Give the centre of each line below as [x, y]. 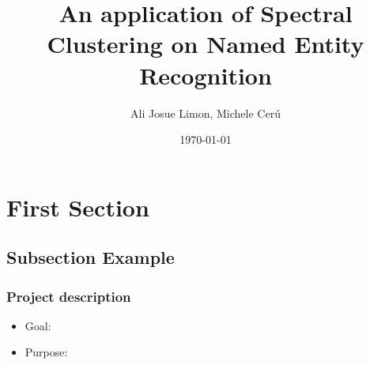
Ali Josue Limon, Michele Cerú [206, 113]
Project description [69, 296]
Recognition [206, 75]
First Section [78, 207]
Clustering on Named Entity [206, 44]
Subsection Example [91, 257]
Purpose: [46, 352]
